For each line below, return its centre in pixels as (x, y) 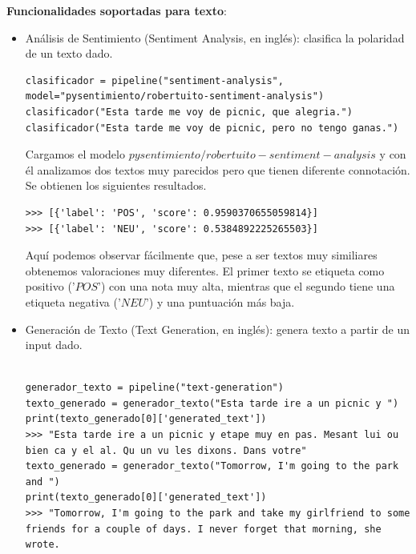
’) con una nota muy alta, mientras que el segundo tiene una (246, 286)
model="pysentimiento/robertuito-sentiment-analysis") (175, 96)
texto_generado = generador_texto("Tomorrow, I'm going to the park (212, 466)
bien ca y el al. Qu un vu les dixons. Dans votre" (166, 450)
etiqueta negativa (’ (73, 301)
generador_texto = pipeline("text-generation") (154, 388)
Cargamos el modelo (75, 154)
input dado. (54, 345)
